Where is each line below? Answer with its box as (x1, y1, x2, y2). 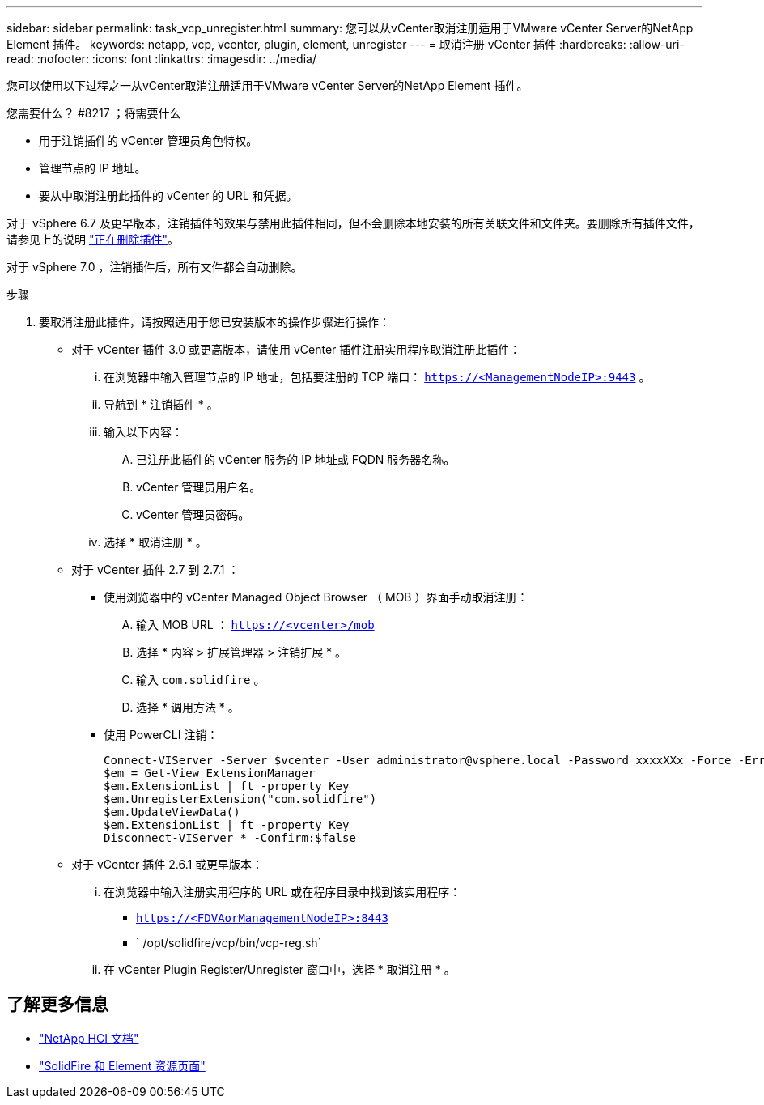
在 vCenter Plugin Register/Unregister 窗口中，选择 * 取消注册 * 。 (104, 963, 456, 976)
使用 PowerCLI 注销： (104, 728, 219, 742)
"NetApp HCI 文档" (39, 1031, 139, 1045)
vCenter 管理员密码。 (136, 508, 250, 521)
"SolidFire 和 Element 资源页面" (39, 1058, 206, 1073)
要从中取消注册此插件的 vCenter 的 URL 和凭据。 (39, 189, 298, 202)
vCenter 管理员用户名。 (136, 480, 261, 494)
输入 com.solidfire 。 (136, 673, 265, 686)
